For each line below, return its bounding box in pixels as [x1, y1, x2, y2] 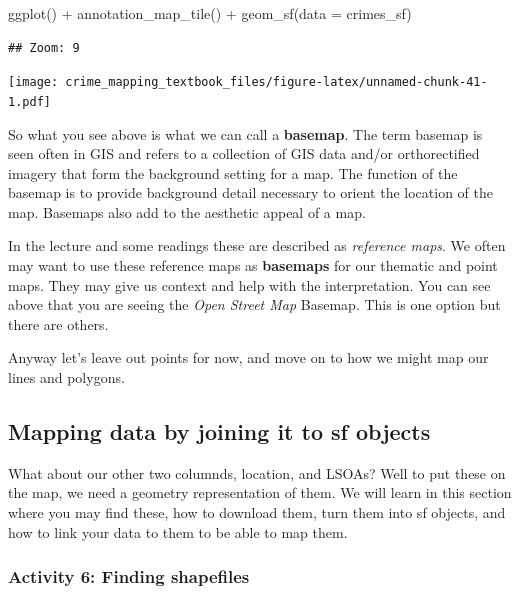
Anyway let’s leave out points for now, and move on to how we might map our [8, 347, 489, 368]
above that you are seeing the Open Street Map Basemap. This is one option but [8, 294, 501, 315]
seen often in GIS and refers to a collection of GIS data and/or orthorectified [8, 143, 480, 164]
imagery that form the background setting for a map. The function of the [8, 162, 458, 183]
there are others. [8, 313, 109, 334]
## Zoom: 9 [8, 40, 80, 55]
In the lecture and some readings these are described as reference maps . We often [8, 235, 506, 256]
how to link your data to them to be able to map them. [8, 521, 348, 542]
